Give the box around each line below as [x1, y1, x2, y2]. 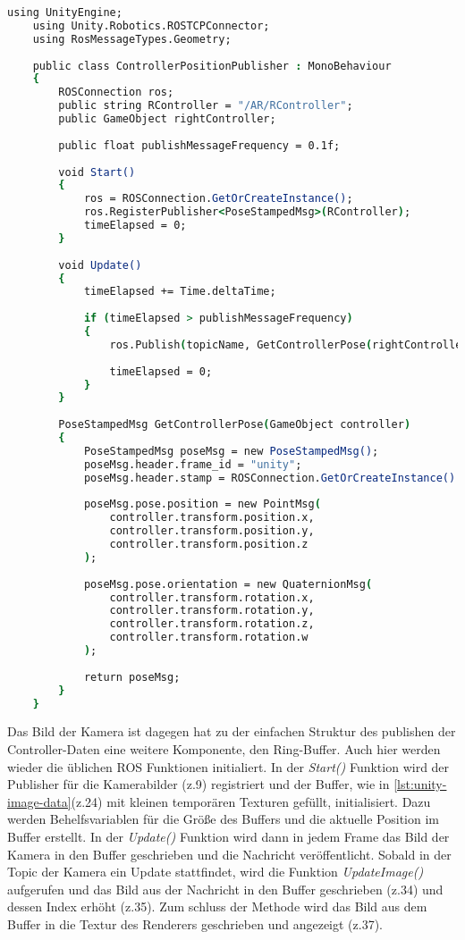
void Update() [58, 258, 142, 272]
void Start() [58, 165, 136, 179]
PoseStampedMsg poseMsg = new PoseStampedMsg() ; [83, 444, 379, 457]
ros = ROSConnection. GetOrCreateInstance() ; [83, 192, 353, 206]
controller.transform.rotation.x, [109, 591, 315, 604]
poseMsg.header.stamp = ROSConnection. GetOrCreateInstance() [83, 471, 456, 484]
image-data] [7, 792, 72, 810]
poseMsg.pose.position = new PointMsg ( [83, 498, 321, 511]
